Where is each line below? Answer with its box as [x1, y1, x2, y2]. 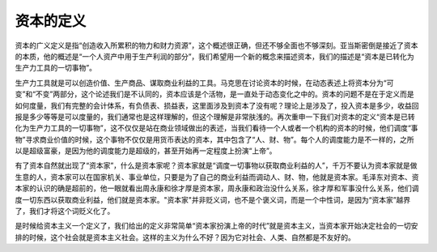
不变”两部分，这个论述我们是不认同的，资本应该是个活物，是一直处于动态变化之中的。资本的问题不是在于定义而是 [35, 89, 414, 99]
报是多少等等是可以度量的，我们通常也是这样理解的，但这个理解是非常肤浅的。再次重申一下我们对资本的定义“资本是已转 [15, 112, 416, 122]
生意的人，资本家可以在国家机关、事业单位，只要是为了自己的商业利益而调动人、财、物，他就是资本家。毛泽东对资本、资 [15, 172, 419, 182]
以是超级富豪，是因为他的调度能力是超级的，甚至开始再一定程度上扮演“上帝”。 [15, 146, 277, 156]
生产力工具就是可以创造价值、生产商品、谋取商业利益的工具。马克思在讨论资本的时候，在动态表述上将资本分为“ [15, 78, 388, 88]
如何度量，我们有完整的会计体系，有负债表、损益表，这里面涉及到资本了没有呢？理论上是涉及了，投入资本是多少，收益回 [15, 100, 419, 110]
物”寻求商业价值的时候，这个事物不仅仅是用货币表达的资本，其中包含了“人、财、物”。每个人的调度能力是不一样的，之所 [15, 135, 414, 144]
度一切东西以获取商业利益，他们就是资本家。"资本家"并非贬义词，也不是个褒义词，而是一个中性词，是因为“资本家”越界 [15, 194, 411, 204]
